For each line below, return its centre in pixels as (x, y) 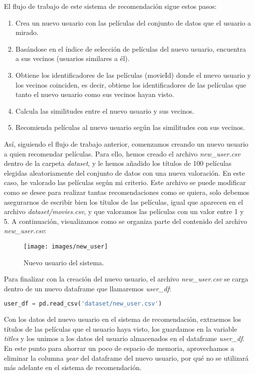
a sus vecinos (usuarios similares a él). (73, 58)
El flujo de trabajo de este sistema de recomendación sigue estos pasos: (110, 6)
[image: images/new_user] (66, 246)
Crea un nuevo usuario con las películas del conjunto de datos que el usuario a (133, 22)
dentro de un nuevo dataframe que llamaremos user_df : (88, 288)
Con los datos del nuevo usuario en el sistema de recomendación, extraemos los (123, 319)
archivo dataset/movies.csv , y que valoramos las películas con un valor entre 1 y (124, 211)
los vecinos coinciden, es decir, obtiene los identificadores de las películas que (131, 84)
